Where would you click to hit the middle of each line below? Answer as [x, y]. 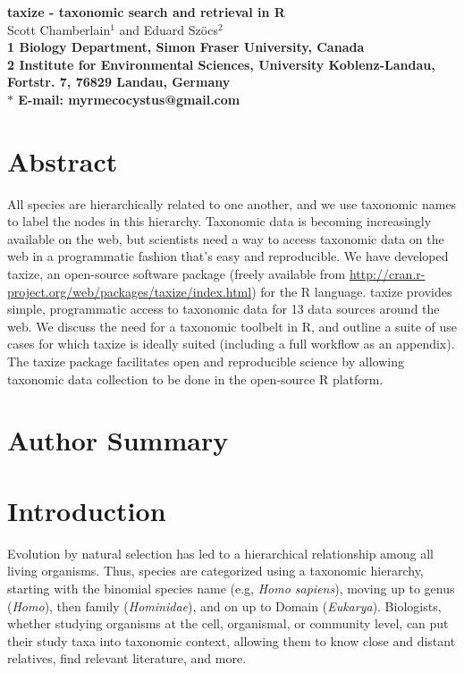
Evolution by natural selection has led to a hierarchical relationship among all [221, 553]
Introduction [87, 510]
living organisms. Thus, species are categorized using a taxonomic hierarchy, [215, 571]
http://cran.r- [387, 274]
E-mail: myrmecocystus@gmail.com [129, 99]
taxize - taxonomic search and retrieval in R [146, 12]
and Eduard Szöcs [169, 29]
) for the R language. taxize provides [352, 291]
